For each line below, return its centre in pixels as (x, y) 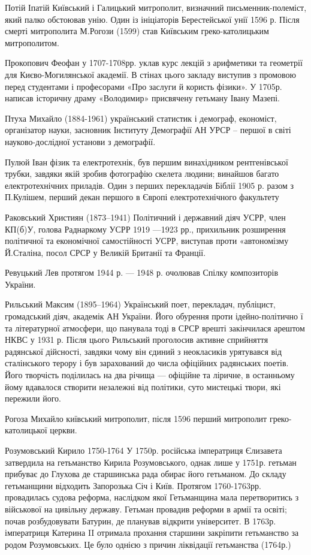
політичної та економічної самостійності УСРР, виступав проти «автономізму (147, 241)
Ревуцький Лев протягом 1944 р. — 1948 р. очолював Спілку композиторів (142, 272)
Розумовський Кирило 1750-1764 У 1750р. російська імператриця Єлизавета (144, 450)
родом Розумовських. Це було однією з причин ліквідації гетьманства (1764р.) (148, 544)
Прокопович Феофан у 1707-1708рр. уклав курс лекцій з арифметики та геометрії (154, 63)
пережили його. (33, 398)
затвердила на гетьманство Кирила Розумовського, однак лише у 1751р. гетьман (151, 462)
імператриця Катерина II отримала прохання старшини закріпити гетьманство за (152, 533)
